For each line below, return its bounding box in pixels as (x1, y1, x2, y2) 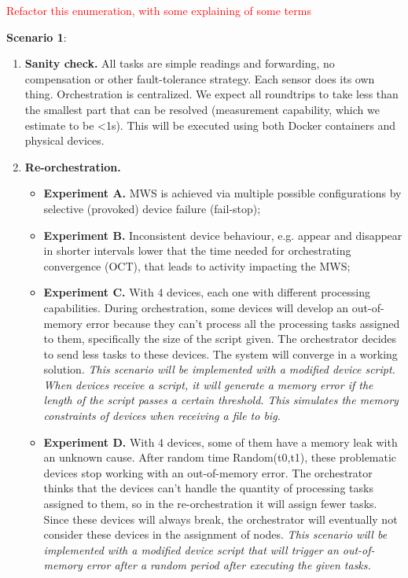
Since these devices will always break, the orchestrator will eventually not (43, 510, 398, 527)
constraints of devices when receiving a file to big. (43, 407, 281, 424)
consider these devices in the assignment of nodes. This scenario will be (43, 526, 388, 543)
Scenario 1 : (6, 28, 67, 45)
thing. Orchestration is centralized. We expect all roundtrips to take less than (24, 86, 399, 102)
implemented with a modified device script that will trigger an (43, 541, 339, 558)
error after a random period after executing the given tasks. (86, 557, 371, 573)
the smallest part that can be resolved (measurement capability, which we (24, 101, 380, 117)
